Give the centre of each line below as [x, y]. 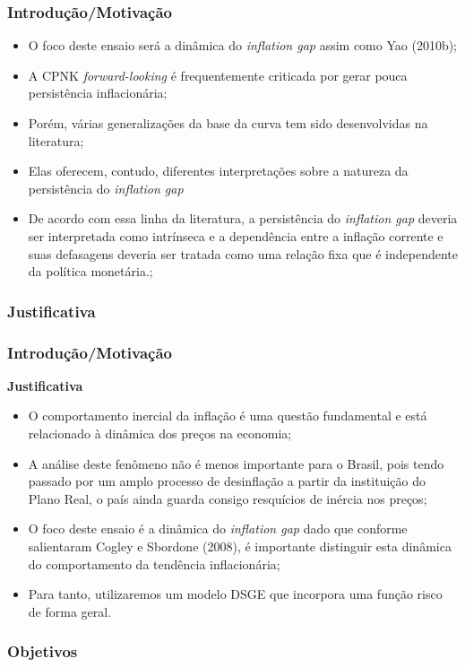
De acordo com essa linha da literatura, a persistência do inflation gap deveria [243, 218]
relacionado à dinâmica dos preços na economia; [160, 433]
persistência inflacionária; [98, 93]
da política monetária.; [90, 271]
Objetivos [43, 651]
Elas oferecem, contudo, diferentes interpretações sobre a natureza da [218, 171]
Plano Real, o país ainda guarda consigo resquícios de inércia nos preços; [228, 498]
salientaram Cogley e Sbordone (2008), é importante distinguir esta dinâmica [240, 546]
